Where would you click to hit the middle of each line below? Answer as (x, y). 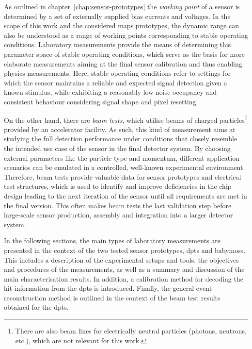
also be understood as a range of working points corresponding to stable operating (126, 35)
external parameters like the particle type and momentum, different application (122, 158)
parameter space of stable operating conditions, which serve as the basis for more (124, 54)
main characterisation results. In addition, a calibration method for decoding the (124, 278)
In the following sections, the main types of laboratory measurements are (112, 241)
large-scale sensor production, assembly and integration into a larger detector (118, 215)
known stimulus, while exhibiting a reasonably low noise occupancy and (110, 92)
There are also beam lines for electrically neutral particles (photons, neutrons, (131, 331)
